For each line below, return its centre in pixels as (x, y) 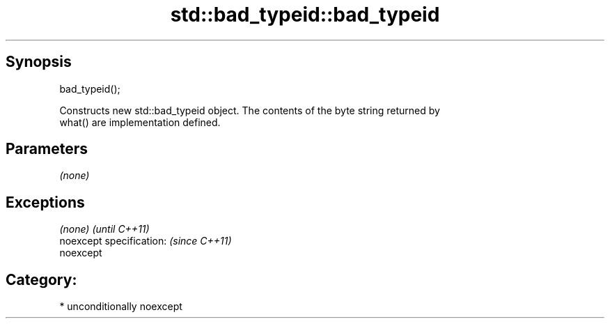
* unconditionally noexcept (121, 307)
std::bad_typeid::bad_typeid (305, 15)
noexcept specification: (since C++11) (146, 241)
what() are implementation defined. (140, 122)
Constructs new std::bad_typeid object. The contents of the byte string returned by (250, 110)
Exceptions (45, 202)
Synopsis (39, 62)
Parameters (47, 149)
